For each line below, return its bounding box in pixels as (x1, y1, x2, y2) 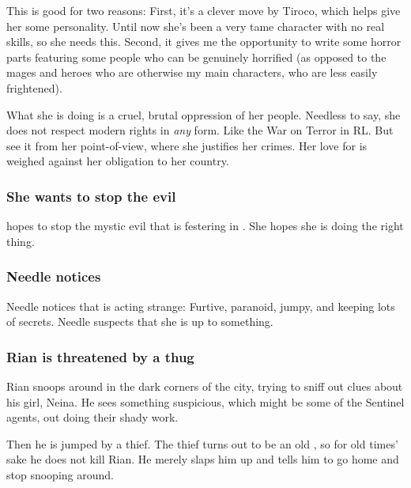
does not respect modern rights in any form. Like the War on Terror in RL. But (6, 122, 394, 138)
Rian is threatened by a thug (6, 346, 194, 366)
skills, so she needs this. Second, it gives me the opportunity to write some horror (6, 33, 402, 50)
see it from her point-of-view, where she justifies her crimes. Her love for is (6, 137, 368, 153)
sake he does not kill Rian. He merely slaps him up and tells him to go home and (6, 451, 399, 467)
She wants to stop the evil (6, 186, 176, 206)
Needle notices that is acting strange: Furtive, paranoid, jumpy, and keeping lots (6, 297, 395, 314)
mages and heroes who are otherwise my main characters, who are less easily (6, 64, 378, 81)
